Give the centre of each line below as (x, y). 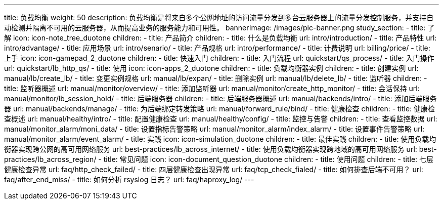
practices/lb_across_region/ (50, 159)
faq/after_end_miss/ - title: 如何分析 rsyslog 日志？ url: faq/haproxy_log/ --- (129, 179)
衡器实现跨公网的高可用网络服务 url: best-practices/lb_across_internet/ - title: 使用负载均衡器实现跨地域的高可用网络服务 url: (211, 149)
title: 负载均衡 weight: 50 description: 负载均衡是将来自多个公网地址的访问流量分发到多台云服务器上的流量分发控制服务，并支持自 (219, 17)
